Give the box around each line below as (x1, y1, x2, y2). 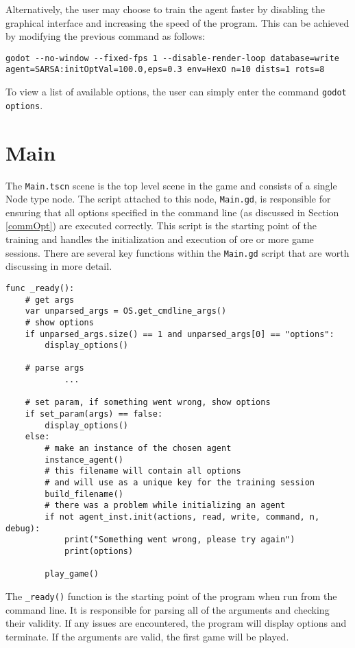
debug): (5, 523, 40, 533)
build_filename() (45, 489, 123, 499)
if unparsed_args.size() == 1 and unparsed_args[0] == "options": (25, 329, 334, 339)
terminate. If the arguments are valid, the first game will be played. (5, 629, 289, 643)
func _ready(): (5, 283, 75, 293)
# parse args (25, 363, 84, 373)
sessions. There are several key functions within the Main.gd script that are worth (5, 245, 350, 259)
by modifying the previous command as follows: (5, 29, 206, 43)
